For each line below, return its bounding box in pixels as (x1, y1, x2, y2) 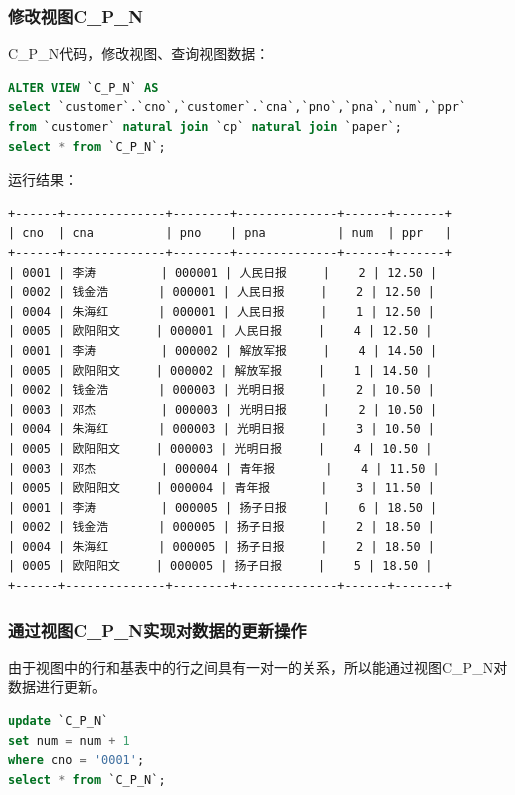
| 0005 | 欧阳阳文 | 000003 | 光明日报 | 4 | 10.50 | (8, 441, 433, 456)
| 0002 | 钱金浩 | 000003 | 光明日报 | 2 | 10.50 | (8, 383, 435, 398)
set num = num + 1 (8, 733, 130, 748)
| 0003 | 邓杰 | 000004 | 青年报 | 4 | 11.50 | (8, 461, 440, 476)
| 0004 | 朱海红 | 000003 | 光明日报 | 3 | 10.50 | (8, 422, 435, 437)
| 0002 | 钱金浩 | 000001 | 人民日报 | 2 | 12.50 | (8, 285, 435, 300)
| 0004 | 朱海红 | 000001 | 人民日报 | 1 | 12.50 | (8, 304, 435, 319)
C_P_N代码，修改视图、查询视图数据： (8, 43, 270, 64)
